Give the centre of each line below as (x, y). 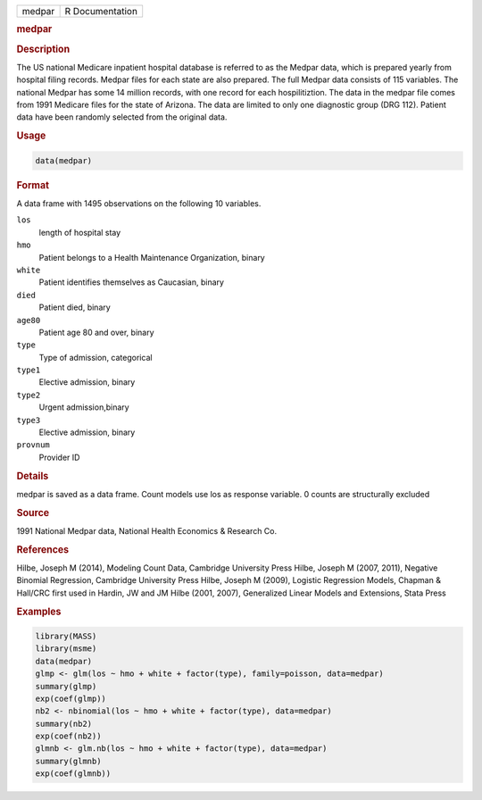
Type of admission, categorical (96, 357)
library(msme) (66, 649)
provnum (33, 445)
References (43, 549)
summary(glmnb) (68, 761)
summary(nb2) (64, 724)
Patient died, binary (75, 307)
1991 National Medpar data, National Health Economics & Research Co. (147, 530)
